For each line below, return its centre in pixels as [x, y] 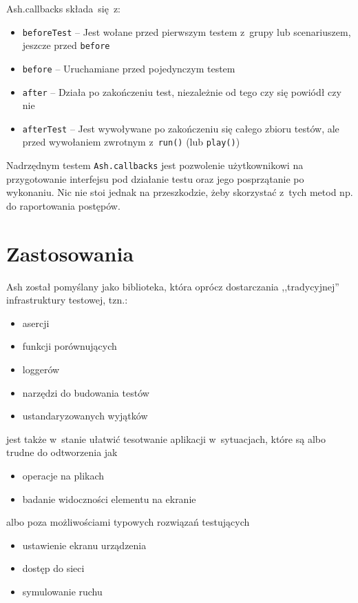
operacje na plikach [63, 476]
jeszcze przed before [66, 45]
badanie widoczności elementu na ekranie [109, 498]
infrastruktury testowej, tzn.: [67, 300]
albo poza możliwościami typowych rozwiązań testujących [128, 522]
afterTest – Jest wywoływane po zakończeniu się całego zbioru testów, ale [181, 128]
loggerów [41, 369]
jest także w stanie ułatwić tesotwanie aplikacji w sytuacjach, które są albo [166, 438]
